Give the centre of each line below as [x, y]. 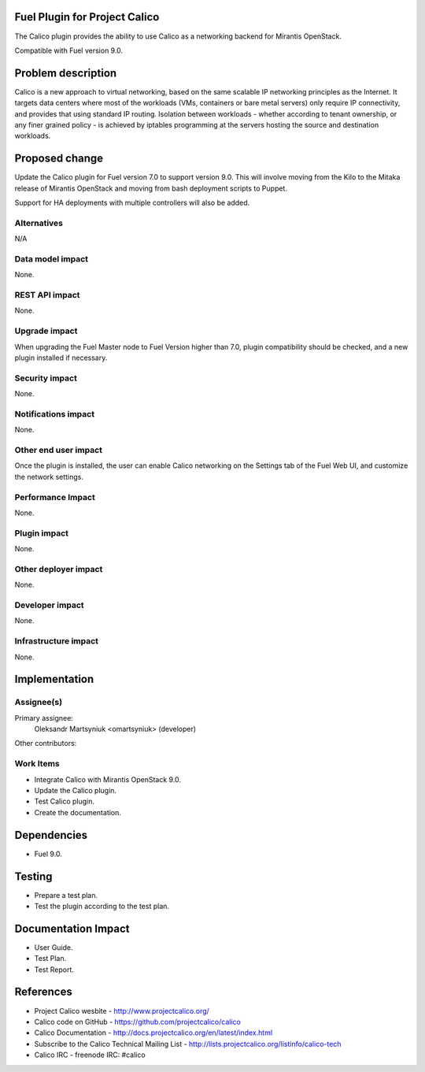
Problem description [66, 73]
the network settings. [49, 477]
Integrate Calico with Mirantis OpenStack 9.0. [107, 779]
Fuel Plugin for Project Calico [87, 17]
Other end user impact [58, 451]
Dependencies [51, 835]
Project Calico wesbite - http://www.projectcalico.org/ [122, 1011]
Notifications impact [54, 414]
